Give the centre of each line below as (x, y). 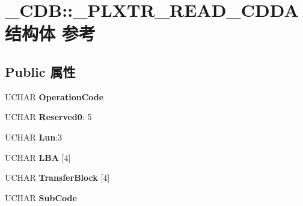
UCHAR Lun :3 (34, 137)
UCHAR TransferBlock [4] (57, 177)
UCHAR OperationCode (54, 96)
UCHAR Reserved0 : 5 (48, 117)
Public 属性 (40, 71)
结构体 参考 (50, 33)
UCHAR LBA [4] (38, 157)
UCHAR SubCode (41, 197)
